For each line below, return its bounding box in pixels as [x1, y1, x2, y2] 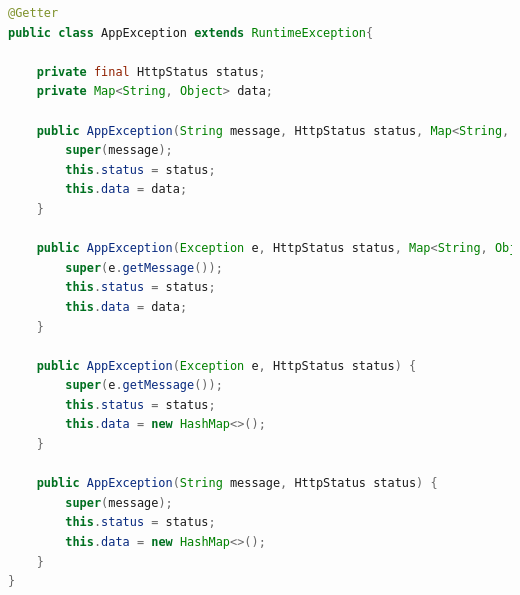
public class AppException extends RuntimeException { [8, 25, 374, 40]
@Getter [8, 6, 59, 20]
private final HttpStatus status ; [36, 64, 266, 79]
